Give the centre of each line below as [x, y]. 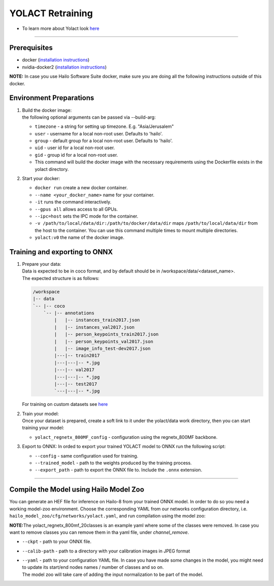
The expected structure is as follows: [61, 278]
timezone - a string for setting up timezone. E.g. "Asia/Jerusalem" [104, 126]
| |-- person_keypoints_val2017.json [104, 341]
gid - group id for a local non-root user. [76, 155]
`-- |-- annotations [69, 313]
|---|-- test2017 [76, 384]
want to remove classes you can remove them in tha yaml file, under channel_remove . [99, 532]
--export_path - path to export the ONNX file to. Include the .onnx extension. [118, 470]
